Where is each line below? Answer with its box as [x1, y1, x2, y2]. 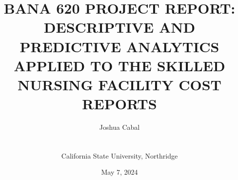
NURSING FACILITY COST [18, 74, 221, 94]
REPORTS [82, 94, 157, 114]
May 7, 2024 [101, 167, 138, 177]
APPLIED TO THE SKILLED [14, 55, 225, 75]
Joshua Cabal [99, 122, 140, 132]
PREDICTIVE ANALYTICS [20, 36, 219, 56]
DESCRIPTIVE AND [43, 17, 196, 37]
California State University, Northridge [61, 150, 178, 160]
